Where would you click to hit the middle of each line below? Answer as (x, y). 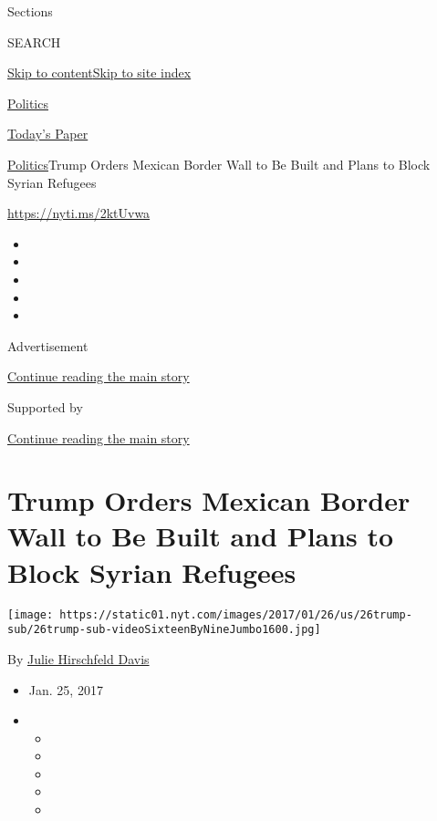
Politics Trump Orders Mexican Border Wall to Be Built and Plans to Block (219, 164)
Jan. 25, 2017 (66, 689)
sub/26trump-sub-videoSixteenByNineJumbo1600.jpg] (164, 630)
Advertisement (48, 345)
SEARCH (34, 42)
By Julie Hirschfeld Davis (78, 658)
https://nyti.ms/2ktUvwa (79, 213)
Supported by (45, 406)
